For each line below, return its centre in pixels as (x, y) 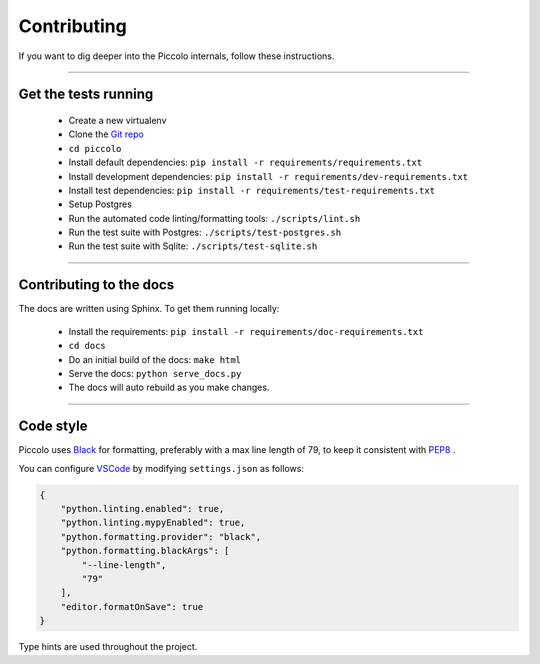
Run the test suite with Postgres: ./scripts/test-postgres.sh (205, 232)
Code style (53, 426)
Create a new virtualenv (117, 120)
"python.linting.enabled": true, (142, 508)
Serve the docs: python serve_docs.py (155, 373)
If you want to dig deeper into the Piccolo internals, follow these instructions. (176, 56)
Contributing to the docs (96, 285)
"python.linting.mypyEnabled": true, (153, 523)
